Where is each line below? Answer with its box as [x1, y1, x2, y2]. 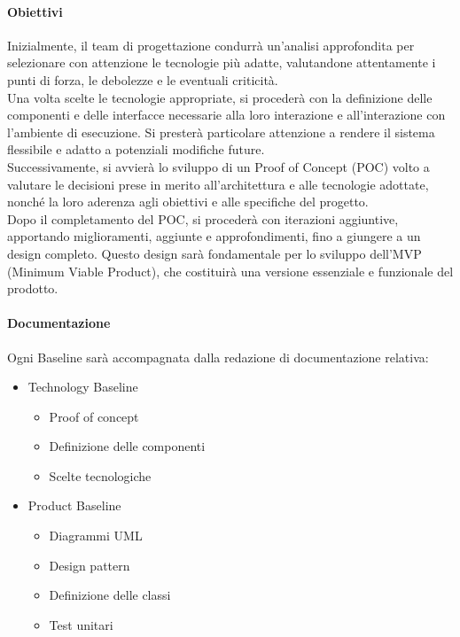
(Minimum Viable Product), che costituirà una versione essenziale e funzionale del [7, 261, 454, 280]
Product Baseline [27, 496, 121, 515]
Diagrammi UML [49, 526, 143, 545]
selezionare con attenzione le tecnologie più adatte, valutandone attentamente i [7, 53, 436, 72]
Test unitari [49, 615, 113, 633]
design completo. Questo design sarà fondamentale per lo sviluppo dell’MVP [7, 244, 422, 262]
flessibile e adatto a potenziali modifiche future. [7, 140, 265, 159]
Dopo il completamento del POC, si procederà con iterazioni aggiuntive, [7, 209, 399, 228]
